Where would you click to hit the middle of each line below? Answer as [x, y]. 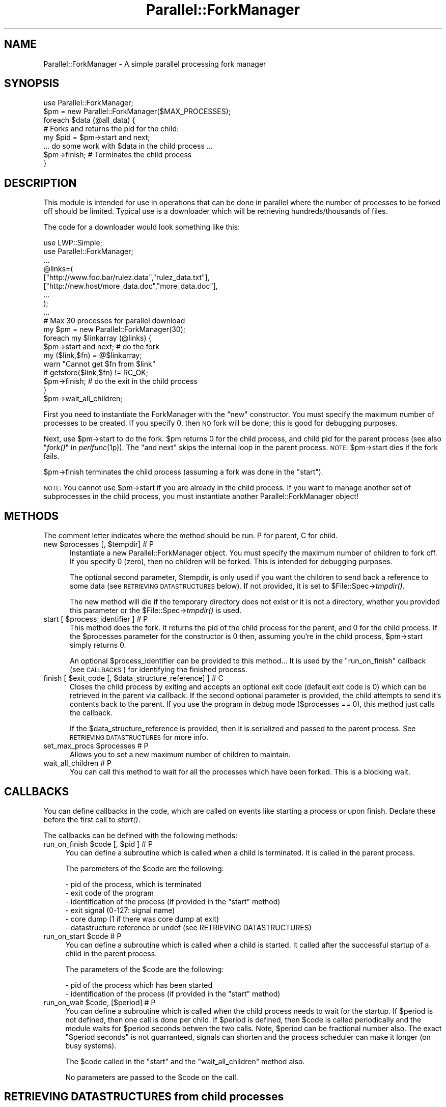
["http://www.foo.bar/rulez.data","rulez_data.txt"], [127, 278]
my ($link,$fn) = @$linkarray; [93, 355]
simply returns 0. [98, 645]
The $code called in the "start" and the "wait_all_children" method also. [185, 1061]
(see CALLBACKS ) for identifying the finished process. [159, 670]
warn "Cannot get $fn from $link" [100, 364]
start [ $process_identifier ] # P [96, 619]
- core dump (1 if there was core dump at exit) [142, 919]
